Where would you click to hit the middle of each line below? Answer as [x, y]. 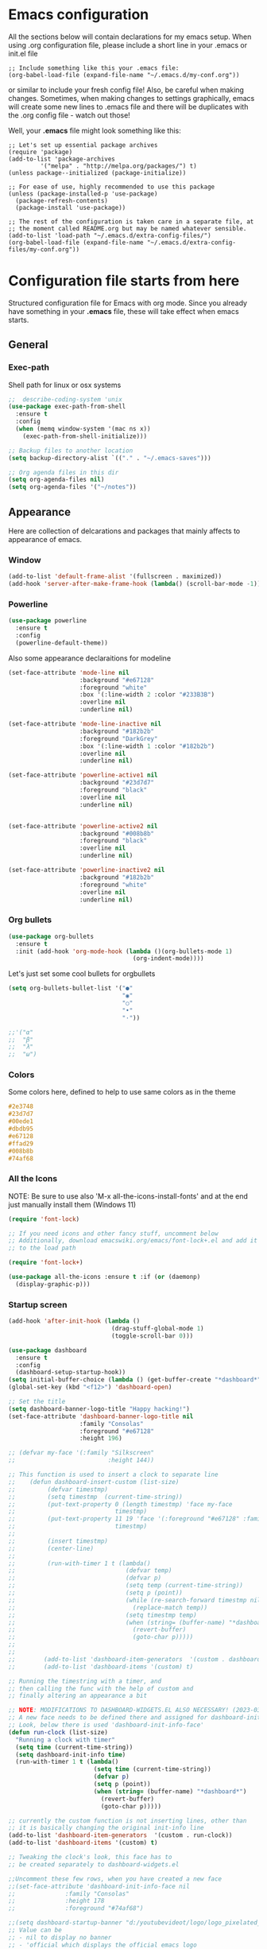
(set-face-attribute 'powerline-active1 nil [83, 775]
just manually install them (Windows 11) [72, 1204]
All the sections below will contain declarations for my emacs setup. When [130, 37]
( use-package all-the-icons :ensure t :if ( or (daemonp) [104, 1277]
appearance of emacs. [45, 539]
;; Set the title [37, 1402]
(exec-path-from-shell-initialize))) [85, 436]
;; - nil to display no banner [60, 1937]
